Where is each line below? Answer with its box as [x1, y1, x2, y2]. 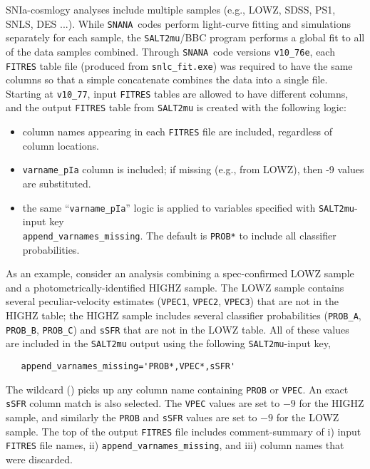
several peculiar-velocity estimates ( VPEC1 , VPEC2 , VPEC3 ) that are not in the [6, 294, 339, 309]
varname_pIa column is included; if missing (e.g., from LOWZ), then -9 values [22, 162, 364, 177]
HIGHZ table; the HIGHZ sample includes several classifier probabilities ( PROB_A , [6, 307, 361, 322]
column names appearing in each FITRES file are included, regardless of [22, 124, 332, 139]
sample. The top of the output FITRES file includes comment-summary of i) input [6, 423, 361, 438]
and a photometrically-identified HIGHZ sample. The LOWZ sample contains [6, 279, 344, 294]
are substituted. [22, 176, 91, 191]
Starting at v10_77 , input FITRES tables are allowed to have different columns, [6, 86, 349, 100]
